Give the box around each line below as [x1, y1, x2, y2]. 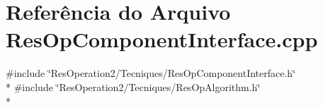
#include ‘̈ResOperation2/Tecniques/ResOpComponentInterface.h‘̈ [6, 66, 296, 80]
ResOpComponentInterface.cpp [6, 25, 318, 54]
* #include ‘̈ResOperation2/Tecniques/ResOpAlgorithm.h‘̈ [6, 79, 261, 94]
